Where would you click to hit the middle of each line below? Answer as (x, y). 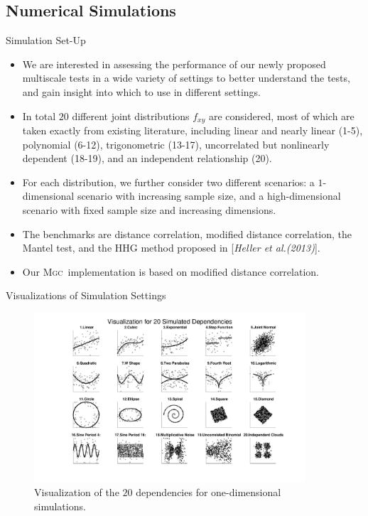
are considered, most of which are (281, 115)
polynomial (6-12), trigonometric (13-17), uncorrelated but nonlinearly (176, 144)
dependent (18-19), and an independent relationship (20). (147, 158)
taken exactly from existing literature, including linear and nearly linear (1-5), (193, 130)
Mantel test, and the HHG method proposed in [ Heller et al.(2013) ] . (171, 248)
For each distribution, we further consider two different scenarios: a (168, 182)
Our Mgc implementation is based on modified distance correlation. (171, 271)
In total (39, 115)
